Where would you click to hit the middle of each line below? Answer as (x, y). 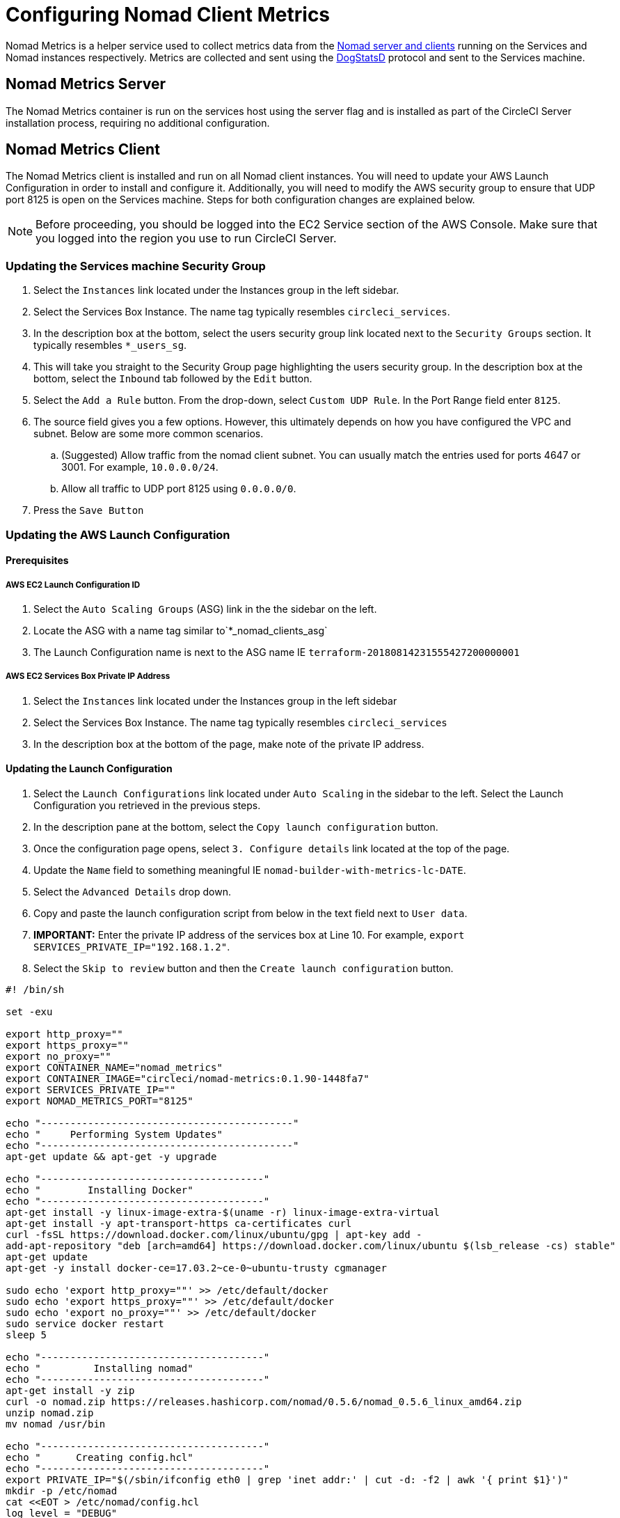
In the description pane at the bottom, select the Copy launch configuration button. (236, 827)
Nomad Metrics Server (86, 84)
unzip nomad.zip (50, 1413)
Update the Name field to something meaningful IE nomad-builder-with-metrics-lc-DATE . (250, 870)
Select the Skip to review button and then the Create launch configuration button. (244, 968)
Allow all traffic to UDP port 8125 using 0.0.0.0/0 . (179, 489)
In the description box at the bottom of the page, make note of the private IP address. (229, 744)
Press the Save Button (89, 510)
